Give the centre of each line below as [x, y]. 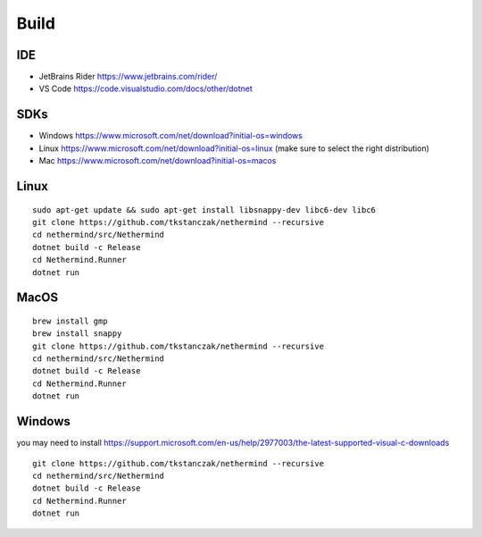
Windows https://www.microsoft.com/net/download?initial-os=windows [171, 136]
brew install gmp [70, 321]
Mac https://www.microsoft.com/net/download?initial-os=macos [158, 161]
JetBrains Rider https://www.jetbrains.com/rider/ [128, 77]
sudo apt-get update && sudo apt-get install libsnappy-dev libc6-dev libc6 [204, 210]
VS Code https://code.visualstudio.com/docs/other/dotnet [146, 88]
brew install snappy [77, 334]
